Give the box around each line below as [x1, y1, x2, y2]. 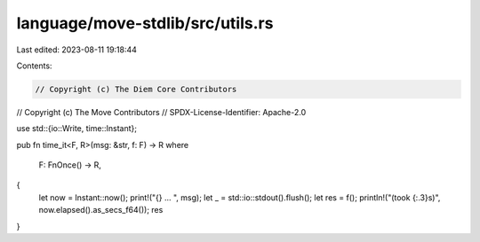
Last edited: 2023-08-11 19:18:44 [16, 44, 138, 55]
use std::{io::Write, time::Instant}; [16, 123, 138, 134]
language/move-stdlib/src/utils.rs [16, 13, 274, 33]
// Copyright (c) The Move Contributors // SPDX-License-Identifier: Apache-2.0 [16, 106, 307, 117]
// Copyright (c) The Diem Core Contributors [35, 84, 237, 94]
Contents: [16, 60, 52, 71]
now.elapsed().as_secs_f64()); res [38, 205, 164, 215]
